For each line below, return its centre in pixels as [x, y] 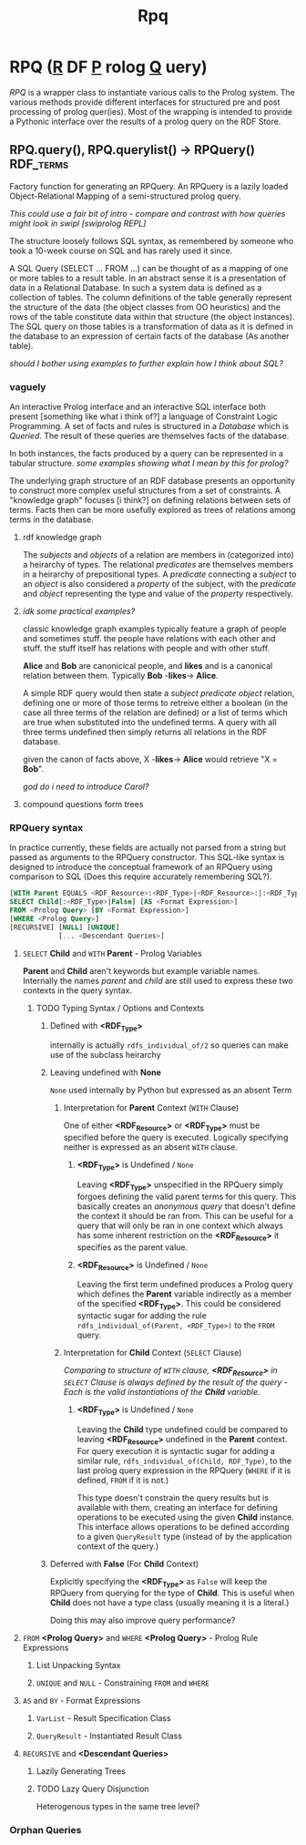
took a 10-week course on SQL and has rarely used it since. [121, 251]
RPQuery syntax [46, 827]
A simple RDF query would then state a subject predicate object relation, [158, 693]
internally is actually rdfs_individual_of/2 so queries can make [169, 1045]
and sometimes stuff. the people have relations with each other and [149, 639]
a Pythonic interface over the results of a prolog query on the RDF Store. [145, 121]
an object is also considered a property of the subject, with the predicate [159, 584]
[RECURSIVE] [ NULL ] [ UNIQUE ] [65, 927]
